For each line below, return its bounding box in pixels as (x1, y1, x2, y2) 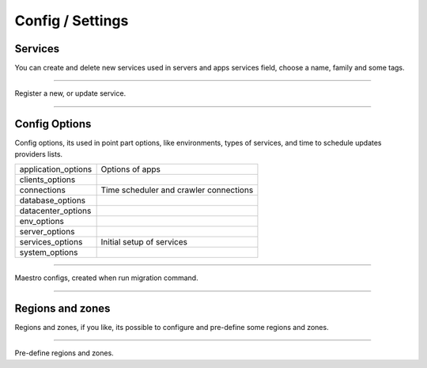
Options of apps (100, 164, 161, 175)
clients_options (19, 174, 76, 185)
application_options (19, 164, 93, 175)
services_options (19, 237, 83, 248)
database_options (19, 195, 86, 206)
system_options (19, 247, 78, 258)
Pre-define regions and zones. (14, 348, 114, 358)
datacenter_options (19, 206, 92, 217)
